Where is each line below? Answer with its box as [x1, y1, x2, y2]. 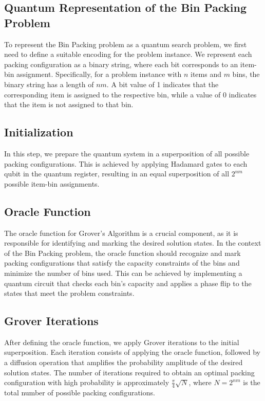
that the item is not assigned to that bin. [4, 99, 134, 110]
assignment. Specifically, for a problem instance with [16, 69, 182, 79]
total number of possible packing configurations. [4, 387, 155, 398]
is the [243, 377, 260, 388]
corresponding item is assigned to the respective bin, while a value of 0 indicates [4, 89, 257, 99]
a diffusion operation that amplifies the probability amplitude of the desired [4, 357, 243, 368]
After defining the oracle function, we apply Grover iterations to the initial [4, 336, 239, 347]
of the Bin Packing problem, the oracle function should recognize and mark [4, 247, 241, 258]
